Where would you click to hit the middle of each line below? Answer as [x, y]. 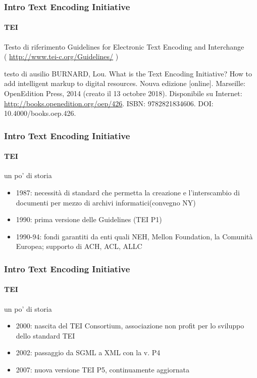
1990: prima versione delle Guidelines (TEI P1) [89, 219]
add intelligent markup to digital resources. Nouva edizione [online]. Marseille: [125, 83]
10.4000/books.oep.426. [40, 113]
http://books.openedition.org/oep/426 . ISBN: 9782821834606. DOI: [109, 103]
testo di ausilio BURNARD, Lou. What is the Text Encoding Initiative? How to [128, 73]
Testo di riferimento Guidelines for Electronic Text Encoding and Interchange [124, 46]
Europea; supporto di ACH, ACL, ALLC [79, 246]
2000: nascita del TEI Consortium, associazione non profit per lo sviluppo [130, 326]
